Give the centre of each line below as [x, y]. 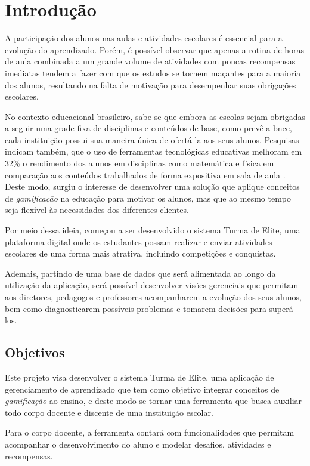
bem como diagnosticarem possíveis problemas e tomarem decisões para [136, 308]
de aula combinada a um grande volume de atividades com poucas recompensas [150, 61]
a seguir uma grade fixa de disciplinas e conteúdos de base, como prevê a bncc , [148, 128]
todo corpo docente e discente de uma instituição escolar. [109, 412]
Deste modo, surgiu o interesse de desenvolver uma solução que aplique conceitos [152, 186]
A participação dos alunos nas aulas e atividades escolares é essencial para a [144, 38]
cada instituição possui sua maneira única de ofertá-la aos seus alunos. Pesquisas [152, 139]
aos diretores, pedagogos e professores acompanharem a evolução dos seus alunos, [153, 297]
